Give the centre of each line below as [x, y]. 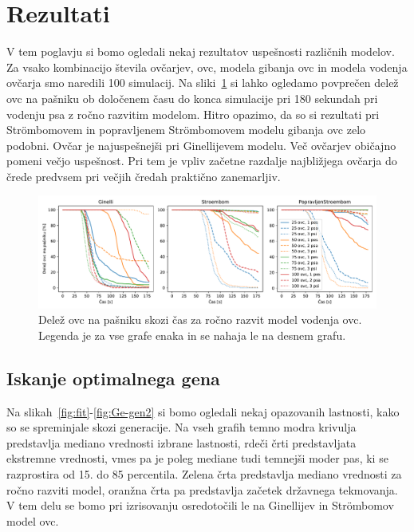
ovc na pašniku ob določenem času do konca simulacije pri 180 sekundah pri [192, 98]
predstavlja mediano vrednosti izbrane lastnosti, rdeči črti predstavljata [181, 442]
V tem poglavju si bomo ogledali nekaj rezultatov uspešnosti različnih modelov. [201, 51]
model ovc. [33, 520]
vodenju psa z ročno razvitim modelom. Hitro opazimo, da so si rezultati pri [193, 114]
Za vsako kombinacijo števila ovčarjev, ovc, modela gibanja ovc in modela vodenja [207, 67]
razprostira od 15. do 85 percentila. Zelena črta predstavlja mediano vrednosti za [204, 474]
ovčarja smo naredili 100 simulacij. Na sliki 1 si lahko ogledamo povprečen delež [203, 83]
